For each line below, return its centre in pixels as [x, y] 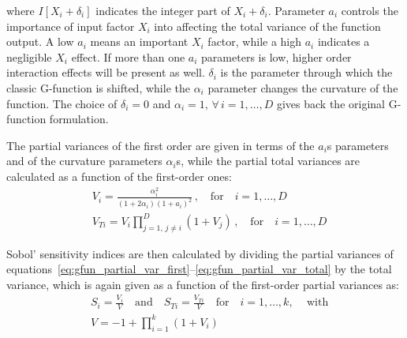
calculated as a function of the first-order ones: [119, 176]
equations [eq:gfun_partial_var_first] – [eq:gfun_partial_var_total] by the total [199, 269]
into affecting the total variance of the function [267, 26]
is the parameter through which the [306, 72]
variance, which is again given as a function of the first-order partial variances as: [203, 284]
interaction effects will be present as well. [106, 72]
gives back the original [330, 103]
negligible [29, 56]
